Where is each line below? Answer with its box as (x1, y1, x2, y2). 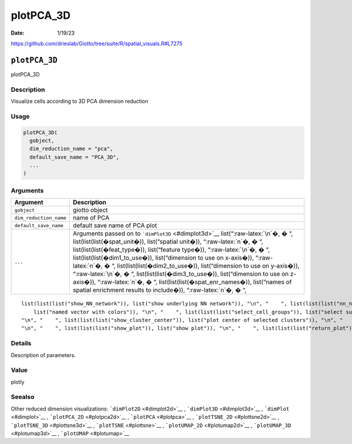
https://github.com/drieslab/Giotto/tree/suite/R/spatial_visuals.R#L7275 (11, 40, 183, 47)
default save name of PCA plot (73, 221, 157, 230)
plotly (11, 378, 25, 385)
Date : (11, 29, 25, 36)
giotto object (73, 206, 108, 214)
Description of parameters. (11, 351, 76, 358)
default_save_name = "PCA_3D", (29, 153, 120, 160)
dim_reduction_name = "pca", (29, 146, 114, 152)
